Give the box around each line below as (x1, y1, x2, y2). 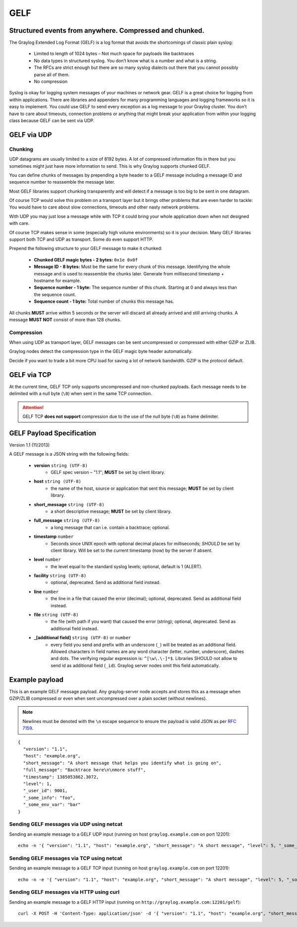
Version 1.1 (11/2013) (9, 442, 50, 448)
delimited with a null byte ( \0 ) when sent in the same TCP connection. (9, 391, 152, 397)
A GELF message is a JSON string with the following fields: (9, 451, 130, 457)
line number (34, 589, 59, 595)
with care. (9, 220, 30, 226)
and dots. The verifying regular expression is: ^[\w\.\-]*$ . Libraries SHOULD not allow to (50, 656, 238, 662)
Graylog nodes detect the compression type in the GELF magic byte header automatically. (9, 348, 193, 354)
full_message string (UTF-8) (34, 518, 100, 524)
